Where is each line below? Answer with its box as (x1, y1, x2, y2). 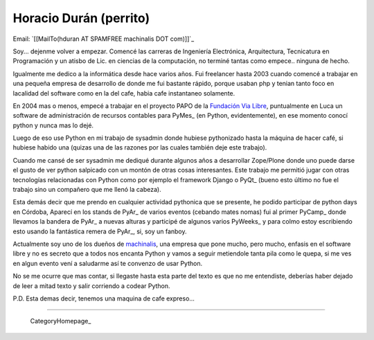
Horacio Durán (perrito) (12, 10, 150, 26)
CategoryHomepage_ (30, 317, 91, 325)
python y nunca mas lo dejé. (12, 121, 93, 129)
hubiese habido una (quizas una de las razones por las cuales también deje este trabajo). (12, 143, 267, 152)
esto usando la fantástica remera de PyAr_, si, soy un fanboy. (12, 227, 187, 235)
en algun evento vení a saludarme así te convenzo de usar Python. (12, 259, 203, 267)
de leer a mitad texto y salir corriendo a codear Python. (12, 281, 170, 290)
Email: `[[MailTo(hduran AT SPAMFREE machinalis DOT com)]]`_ (12, 35, 195, 43)
